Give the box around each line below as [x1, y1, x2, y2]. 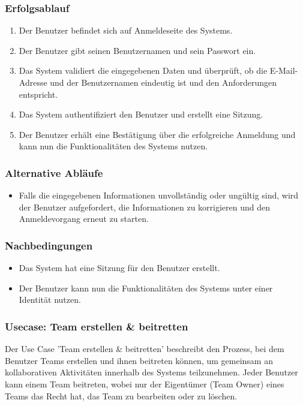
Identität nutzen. [19, 293, 81, 306]
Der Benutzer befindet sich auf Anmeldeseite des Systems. [19, 24, 233, 37]
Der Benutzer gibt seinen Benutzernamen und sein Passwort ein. [19, 44, 256, 56]
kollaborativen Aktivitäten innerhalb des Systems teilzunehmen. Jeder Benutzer [5, 366, 298, 378]
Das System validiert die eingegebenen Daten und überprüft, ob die [19, 64, 268, 77]
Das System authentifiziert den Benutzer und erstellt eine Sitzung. [19, 108, 263, 121]
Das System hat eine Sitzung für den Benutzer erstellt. [19, 261, 220, 274]
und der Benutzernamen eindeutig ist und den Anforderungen [50, 76, 277, 88]
